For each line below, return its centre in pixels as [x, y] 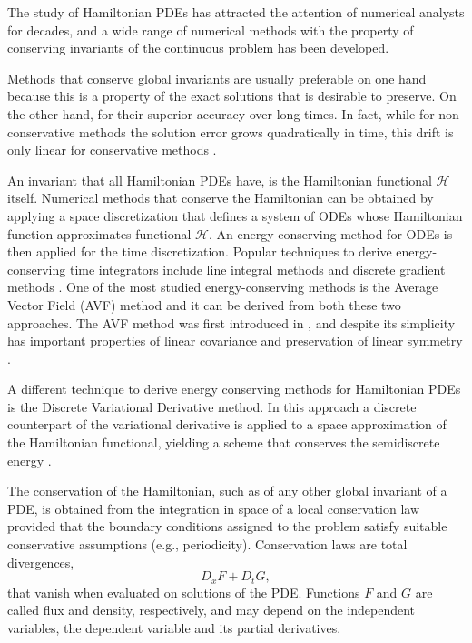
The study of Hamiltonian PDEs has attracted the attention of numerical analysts [236, 12]
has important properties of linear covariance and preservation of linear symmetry [235, 341]
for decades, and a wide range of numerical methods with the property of [211, 30]
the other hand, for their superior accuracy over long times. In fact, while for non [233, 113]
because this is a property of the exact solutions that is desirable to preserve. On [232, 96]
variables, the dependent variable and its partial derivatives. [174, 627]
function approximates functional [99, 233]
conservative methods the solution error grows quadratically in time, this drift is [231, 131]
